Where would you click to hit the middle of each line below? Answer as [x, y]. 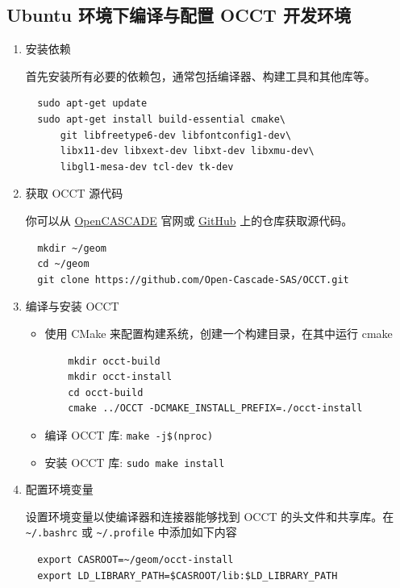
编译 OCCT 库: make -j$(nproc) [129, 434]
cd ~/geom [63, 264]
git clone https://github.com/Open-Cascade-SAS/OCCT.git [193, 279]
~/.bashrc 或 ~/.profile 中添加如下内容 [131, 532]
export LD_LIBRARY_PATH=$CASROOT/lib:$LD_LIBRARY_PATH [187, 575]
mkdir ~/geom [72, 248]
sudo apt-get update [92, 104]
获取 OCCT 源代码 [74, 193]
